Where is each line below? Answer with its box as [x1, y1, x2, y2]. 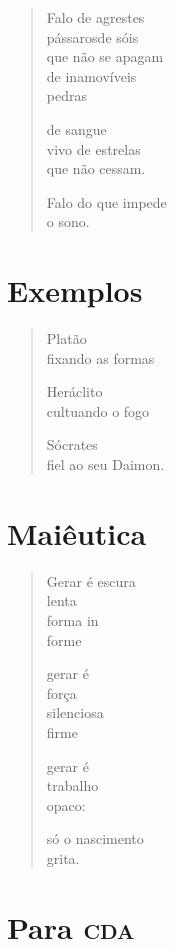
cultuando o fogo [46, 400, 150, 421]
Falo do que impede [46, 191, 167, 212]
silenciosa [46, 702, 104, 723]
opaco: [46, 794, 86, 815]
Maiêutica [7, 512, 147, 553]
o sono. [46, 211, 90, 232]
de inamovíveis [46, 65, 137, 86]
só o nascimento [46, 828, 144, 849]
